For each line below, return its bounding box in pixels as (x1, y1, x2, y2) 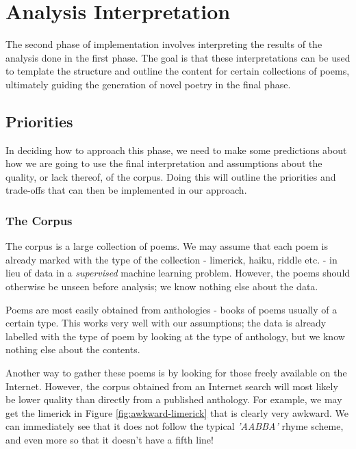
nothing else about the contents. (5, 342, 140, 357)
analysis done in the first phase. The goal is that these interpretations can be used (5, 50, 351, 64)
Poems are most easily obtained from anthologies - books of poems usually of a (5, 302, 338, 316)
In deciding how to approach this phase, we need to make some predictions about (5, 142, 347, 157)
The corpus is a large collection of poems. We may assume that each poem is (5, 239, 329, 253)
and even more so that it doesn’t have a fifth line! (5, 433, 214, 447)
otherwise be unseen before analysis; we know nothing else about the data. (5, 279, 318, 294)
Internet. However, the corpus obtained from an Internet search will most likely (5, 379, 338, 393)
